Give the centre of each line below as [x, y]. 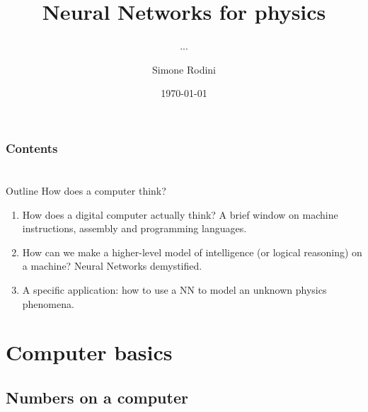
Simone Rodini [184, 69]
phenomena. [48, 303]
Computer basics [89, 352]
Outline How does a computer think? [86, 191]
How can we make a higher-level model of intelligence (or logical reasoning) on [192, 252]
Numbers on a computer [97, 397]
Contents [32, 148]
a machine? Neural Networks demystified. [112, 266]
